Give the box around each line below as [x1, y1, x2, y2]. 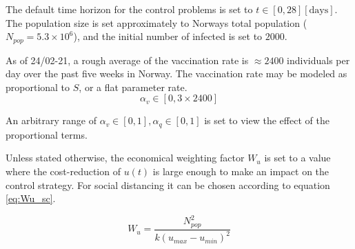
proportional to [6, 79, 70, 94]
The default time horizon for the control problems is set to [6, 2, 253, 16]
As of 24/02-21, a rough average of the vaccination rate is [6, 52, 249, 67]
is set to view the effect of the [204, 113, 329, 128]
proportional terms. [6, 127, 88, 141]
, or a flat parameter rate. [79, 79, 187, 94]
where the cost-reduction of [6, 164, 121, 179]
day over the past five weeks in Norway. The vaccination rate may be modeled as [6, 66, 347, 81]
